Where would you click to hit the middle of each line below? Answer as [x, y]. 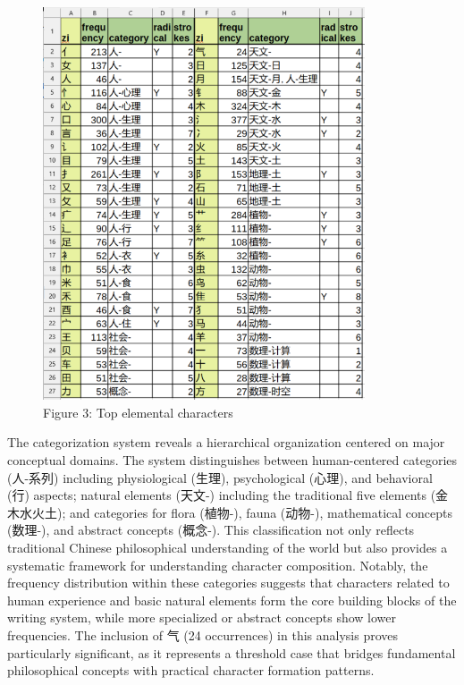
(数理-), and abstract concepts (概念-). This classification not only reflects [211, 530]
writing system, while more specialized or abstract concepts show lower [202, 617]
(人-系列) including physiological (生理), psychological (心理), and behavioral [220, 477]
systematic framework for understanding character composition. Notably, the [218, 565]
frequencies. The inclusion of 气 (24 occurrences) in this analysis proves [203, 634]
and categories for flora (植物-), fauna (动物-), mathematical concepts [261, 512]
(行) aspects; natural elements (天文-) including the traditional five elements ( [222, 495]
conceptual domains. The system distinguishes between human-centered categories [232, 460]
